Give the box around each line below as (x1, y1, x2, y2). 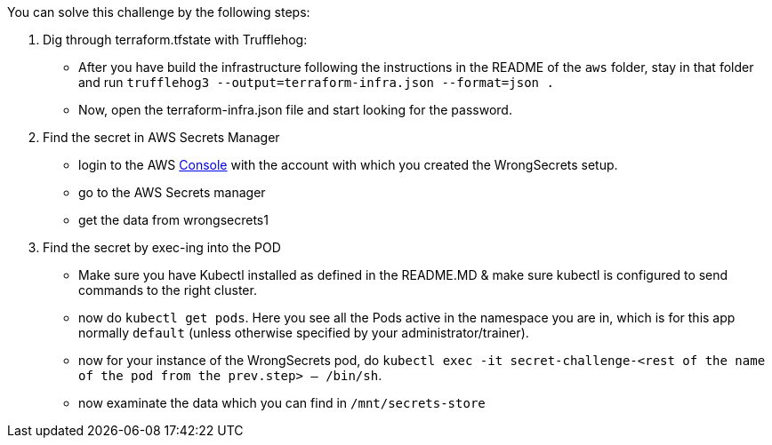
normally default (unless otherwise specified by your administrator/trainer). (78, 325, 529, 340)
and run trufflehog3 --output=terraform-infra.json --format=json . (78, 75, 554, 90)
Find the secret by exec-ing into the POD (43, 240, 281, 255)
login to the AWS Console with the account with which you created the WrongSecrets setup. (78, 157, 618, 172)
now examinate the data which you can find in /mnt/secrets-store (78, 395, 486, 410)
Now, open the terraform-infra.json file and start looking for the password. (78, 102, 512, 117)
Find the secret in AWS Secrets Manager (43, 130, 280, 145)
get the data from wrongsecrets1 (78, 212, 269, 227)
